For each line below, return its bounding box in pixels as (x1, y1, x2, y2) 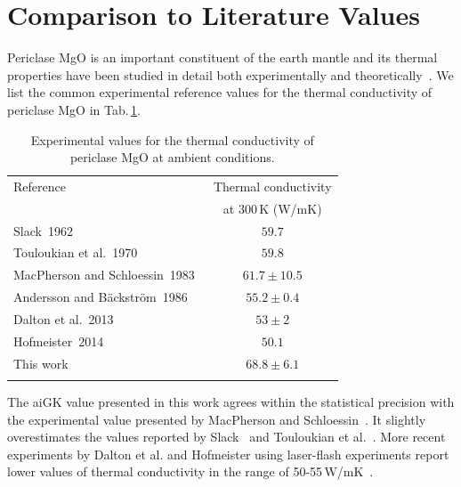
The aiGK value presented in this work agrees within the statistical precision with (7, 393, 455, 411)
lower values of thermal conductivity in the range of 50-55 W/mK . (7, 462, 374, 481)
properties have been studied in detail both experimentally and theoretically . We (7, 65, 454, 84)
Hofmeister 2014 (13, 331, 104, 350)
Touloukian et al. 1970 (13, 243, 138, 262)
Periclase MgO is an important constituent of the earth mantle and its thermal (7, 48, 438, 67)
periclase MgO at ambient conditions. (69, 148, 275, 166)
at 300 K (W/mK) (222, 199, 322, 217)
